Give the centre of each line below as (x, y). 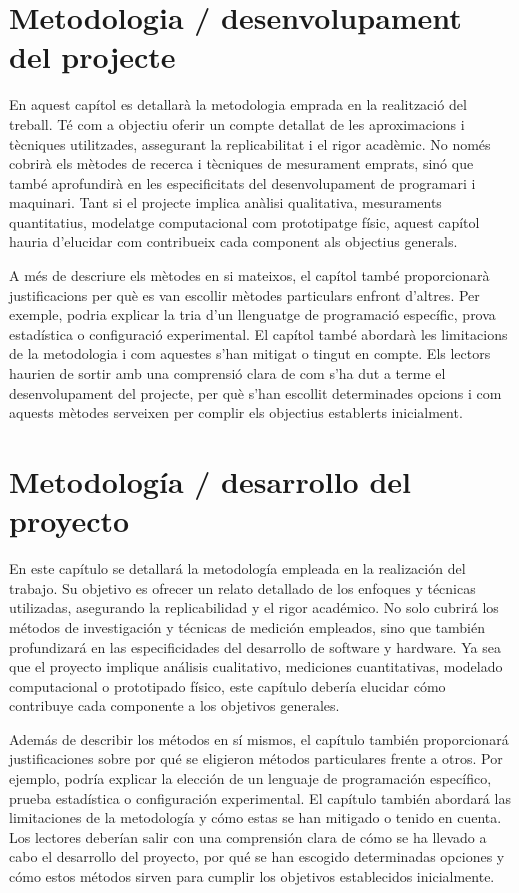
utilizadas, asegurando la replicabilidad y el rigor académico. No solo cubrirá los (254, 607)
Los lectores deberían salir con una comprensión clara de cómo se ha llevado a (248, 836)
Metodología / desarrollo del (210, 481)
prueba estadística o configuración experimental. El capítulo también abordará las (260, 797)
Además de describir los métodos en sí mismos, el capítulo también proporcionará (259, 738)
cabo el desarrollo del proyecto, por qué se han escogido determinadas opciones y (257, 856)
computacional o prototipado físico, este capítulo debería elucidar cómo (227, 685)
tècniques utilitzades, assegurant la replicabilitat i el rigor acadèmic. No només (250, 143)
